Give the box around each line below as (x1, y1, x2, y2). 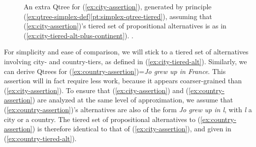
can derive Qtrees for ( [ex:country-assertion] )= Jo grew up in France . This (4, 66, 226, 76)
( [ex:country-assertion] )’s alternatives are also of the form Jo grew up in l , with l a (4, 104, 252, 114)
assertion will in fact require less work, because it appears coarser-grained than (4, 75, 242, 86)
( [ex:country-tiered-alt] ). (4, 133, 77, 143)
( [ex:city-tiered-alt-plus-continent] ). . (24, 30, 133, 40)
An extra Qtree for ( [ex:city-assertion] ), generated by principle (24, 1, 212, 11)
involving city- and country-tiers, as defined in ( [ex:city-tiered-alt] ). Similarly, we (4, 56, 247, 66)
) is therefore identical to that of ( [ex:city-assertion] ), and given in (32, 123, 231, 134)
